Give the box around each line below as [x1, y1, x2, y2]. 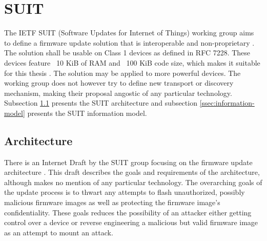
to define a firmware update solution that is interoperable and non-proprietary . [4, 37, 255, 48]
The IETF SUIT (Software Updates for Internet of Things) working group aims [4, 27, 254, 38]
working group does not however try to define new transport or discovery [4, 77, 234, 88]
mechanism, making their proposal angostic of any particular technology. [4, 87, 232, 98]
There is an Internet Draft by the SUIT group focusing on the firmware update [4, 156, 253, 167]
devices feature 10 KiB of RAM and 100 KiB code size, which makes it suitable [4, 57, 260, 68]
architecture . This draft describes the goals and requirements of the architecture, [4, 167, 260, 177]
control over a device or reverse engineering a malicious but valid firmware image [4, 217, 258, 228]
